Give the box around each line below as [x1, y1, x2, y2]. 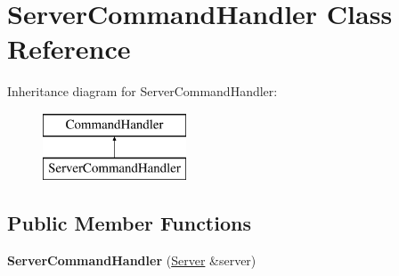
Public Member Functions [7, 209, 251, 237]
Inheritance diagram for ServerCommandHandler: [7, 82, 278, 101]
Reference [7, 30, 131, 67]
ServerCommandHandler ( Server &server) [7, 251, 256, 270]
